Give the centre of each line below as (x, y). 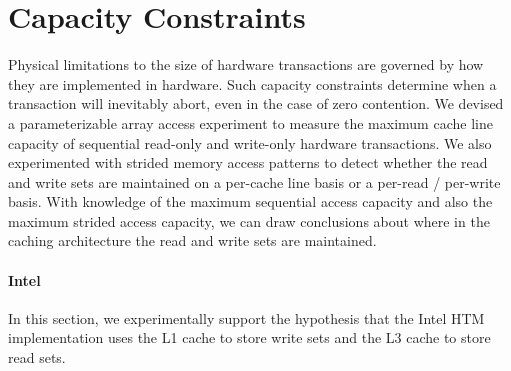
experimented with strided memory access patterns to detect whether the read (248, 162)
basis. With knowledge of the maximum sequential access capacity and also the (250, 201)
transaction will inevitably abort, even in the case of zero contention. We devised (256, 103)
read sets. (37, 357)
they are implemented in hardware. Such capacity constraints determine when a (252, 83)
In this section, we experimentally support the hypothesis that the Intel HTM (246, 317)
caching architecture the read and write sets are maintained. (192, 240)
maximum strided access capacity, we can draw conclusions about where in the (249, 220)
